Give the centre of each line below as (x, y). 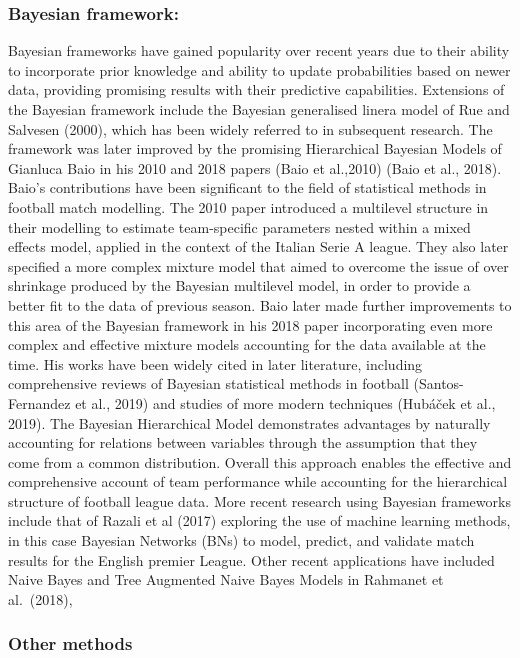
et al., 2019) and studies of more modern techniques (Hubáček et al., (285, 402)
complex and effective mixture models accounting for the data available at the (247, 344)
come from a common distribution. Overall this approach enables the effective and (260, 461)
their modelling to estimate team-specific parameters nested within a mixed (239, 226)
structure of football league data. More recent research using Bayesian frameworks (259, 500)
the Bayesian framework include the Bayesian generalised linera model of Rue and (259, 109)
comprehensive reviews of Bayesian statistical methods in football (208, 383)
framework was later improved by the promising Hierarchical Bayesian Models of (255, 148)
